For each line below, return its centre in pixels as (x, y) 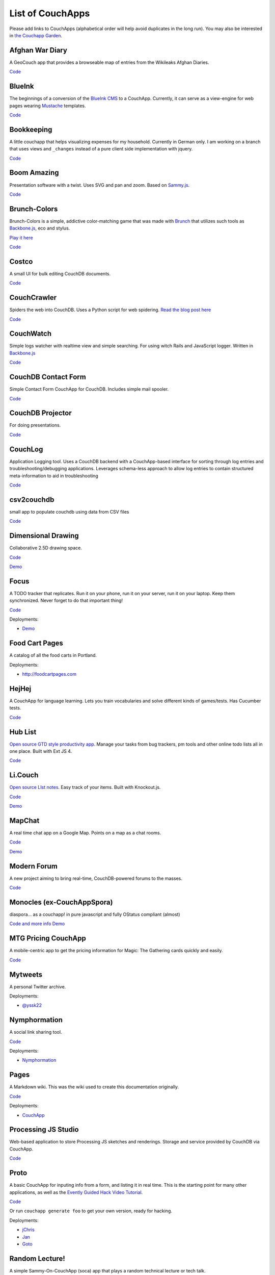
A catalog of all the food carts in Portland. (53, 655)
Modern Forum (34, 866)
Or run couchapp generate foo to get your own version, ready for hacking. (91, 1211)
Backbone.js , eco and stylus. (40, 228)
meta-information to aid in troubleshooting (54, 476)
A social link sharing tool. (36, 1032)
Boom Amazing (34, 173)
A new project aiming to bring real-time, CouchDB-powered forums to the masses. (96, 878)
